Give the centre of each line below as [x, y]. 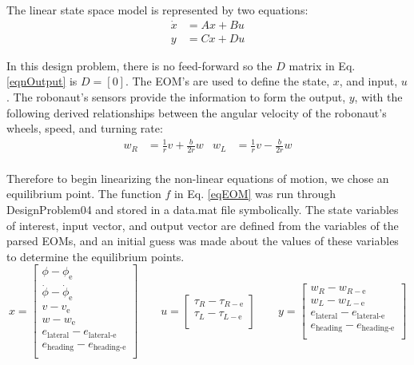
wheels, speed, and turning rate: [85, 128]
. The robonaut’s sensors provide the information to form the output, [176, 97]
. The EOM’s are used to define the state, [227, 81]
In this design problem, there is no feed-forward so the [139, 65]
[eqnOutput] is [42, 81]
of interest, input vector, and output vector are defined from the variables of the [203, 225]
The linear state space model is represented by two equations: [157, 10]
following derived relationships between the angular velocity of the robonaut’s [197, 112]
